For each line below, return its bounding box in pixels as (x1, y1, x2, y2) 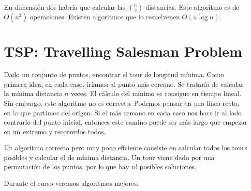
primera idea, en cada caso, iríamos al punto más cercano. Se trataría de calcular (4, 79, 244, 89)
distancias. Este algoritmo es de (146, 2, 239, 12)
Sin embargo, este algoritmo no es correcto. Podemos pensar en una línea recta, (4, 97, 239, 108)
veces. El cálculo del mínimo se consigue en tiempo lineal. (71, 88, 241, 98)
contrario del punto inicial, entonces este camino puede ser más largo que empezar (4, 117, 248, 127)
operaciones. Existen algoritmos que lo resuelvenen (30, 12, 180, 21)
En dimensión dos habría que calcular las (4, 2, 126, 12)
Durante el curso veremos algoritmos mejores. (4, 178, 139, 188)
